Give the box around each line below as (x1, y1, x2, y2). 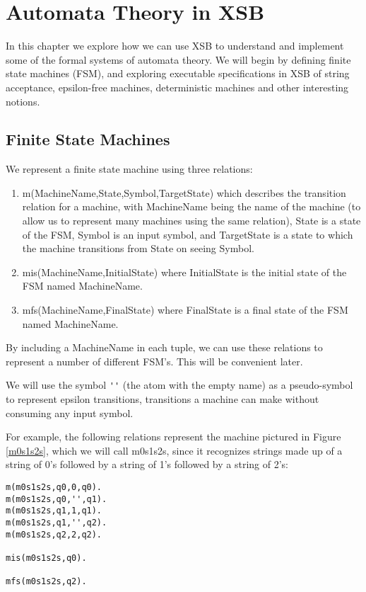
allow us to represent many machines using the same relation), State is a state (22, 213, 361, 228)
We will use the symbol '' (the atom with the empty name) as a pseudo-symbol (6, 377, 353, 392)
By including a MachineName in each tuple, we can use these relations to (6, 340, 323, 355)
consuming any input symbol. (6, 405, 134, 420)
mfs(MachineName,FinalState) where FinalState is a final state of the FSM (22, 302, 348, 317)
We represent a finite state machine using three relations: (6, 161, 253, 176)
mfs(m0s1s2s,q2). (6, 576, 87, 587)
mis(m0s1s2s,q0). (6, 552, 87, 563)
